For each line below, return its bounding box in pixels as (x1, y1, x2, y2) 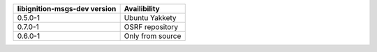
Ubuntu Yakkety (124, 13, 177, 22)
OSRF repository (124, 22, 178, 31)
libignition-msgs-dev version (17, 4, 117, 13)
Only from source (124, 31, 182, 41)
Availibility (124, 4, 160, 13)
